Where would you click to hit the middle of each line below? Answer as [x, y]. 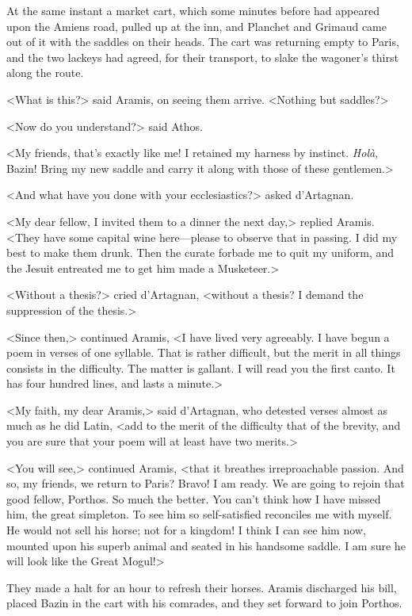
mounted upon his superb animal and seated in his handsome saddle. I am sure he [206, 545]
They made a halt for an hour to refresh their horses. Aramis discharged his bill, [202, 587]
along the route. [45, 73]
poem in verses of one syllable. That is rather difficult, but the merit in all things [204, 352]
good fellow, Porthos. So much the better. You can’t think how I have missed [194, 498]
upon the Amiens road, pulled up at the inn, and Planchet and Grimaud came [197, 26]
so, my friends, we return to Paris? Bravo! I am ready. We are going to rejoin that [206, 483]
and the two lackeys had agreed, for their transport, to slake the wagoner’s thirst [202, 57]
